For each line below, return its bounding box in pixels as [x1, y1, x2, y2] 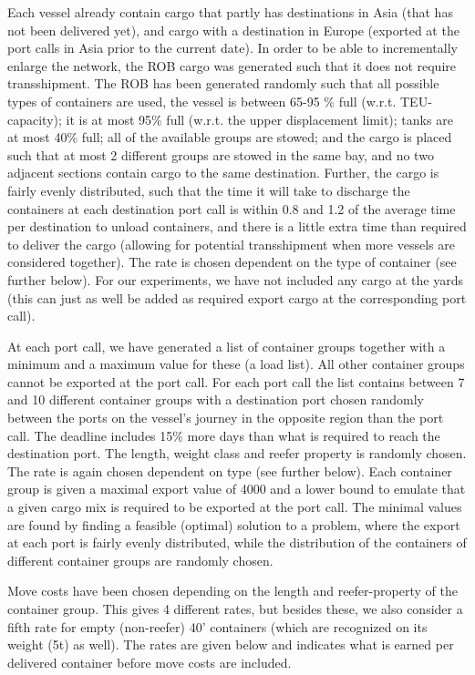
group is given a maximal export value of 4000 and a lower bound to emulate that [7, 479, 466, 498]
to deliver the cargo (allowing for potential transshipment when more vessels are [7, 234, 455, 253]
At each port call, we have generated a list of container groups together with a [7, 336, 446, 355]
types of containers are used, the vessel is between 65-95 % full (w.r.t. [7, 91, 397, 110]
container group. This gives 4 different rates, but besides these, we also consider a [7, 599, 463, 618]
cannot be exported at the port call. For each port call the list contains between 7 [7, 372, 465, 391]
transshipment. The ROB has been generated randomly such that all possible [7, 74, 439, 93]
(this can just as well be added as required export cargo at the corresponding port [7, 288, 467, 307]
